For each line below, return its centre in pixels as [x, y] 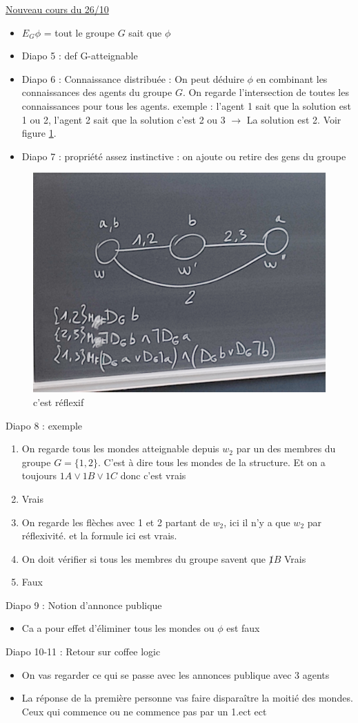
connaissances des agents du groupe [97, 92]
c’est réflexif [59, 402]
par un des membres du [286, 449]
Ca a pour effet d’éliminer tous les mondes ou [118, 628]
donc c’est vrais [153, 475]
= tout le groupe [79, 32]
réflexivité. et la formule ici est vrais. [99, 536]
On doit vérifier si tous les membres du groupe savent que [144, 558]
